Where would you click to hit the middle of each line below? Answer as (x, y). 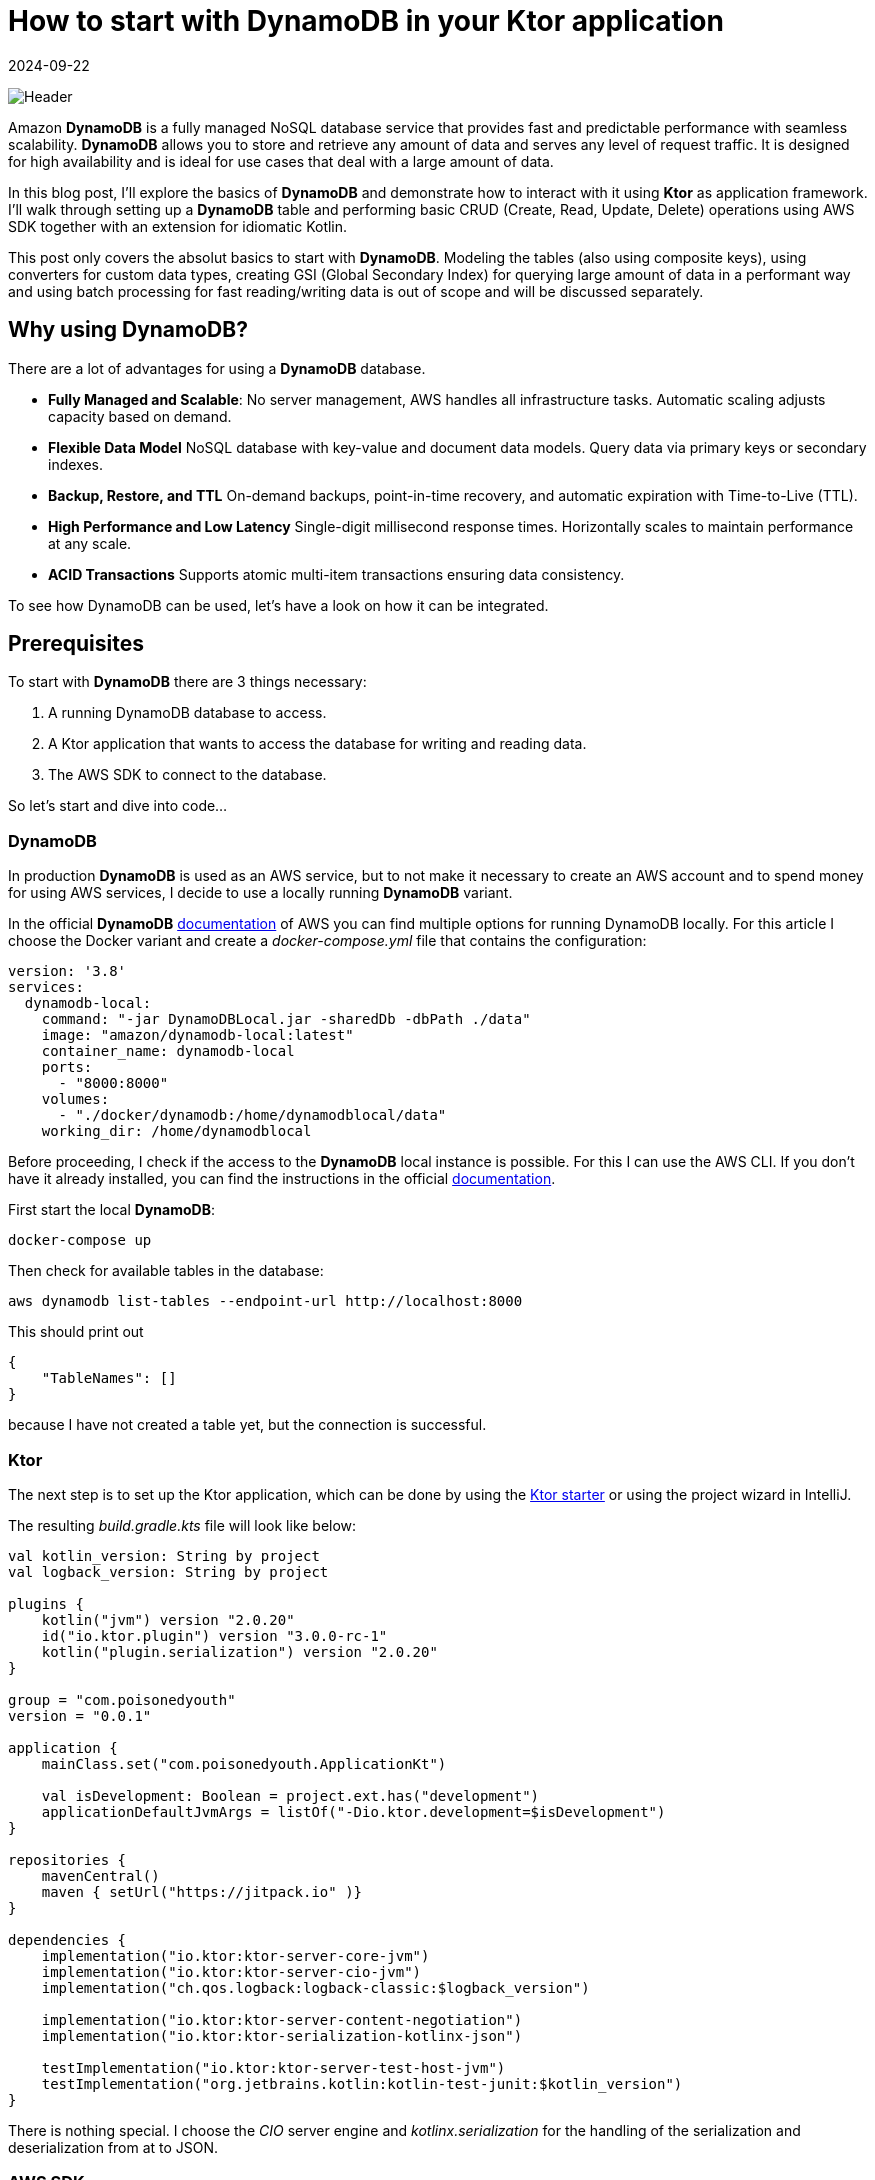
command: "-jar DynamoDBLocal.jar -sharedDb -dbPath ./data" (286, 1019)
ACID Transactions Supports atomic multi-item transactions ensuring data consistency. (336, 574)
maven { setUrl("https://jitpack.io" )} (202, 1891)
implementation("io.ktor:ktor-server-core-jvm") (235, 1955)
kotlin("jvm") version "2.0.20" (168, 1619)
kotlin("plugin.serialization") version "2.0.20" (239, 1651)
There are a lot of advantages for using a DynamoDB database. (217, 368)
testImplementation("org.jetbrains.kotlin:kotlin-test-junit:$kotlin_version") (362, 2083)
